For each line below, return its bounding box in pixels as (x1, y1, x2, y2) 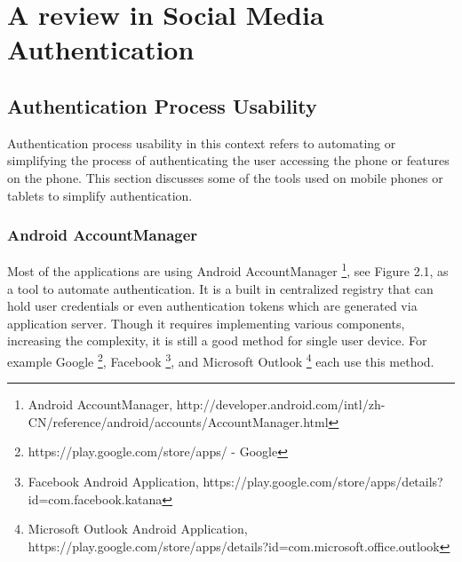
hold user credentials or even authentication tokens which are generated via (7, 297, 418, 315)
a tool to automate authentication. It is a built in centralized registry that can (7, 279, 434, 297)
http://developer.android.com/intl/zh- (176, 395, 386, 414)
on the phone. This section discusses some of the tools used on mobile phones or (7, 168, 443, 186)
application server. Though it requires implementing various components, (7, 313, 405, 332)
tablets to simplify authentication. (7, 186, 193, 204)
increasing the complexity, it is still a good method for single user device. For (7, 331, 427, 350)
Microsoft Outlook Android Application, (28, 519, 248, 538)
